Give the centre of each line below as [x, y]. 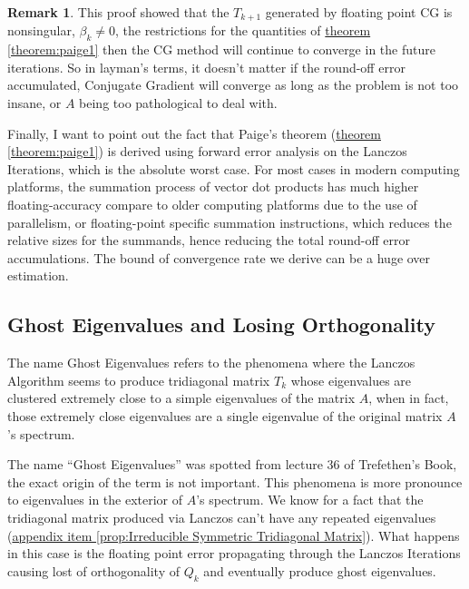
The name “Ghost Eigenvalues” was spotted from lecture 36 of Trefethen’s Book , [232, 464]
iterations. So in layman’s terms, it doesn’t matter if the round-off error [206, 67]
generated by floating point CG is [359, 12]
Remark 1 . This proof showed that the [118, 12]
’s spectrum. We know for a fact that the [310, 500]
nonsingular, [41, 30]
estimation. [38, 275]
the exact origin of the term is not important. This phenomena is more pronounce [235, 481]
